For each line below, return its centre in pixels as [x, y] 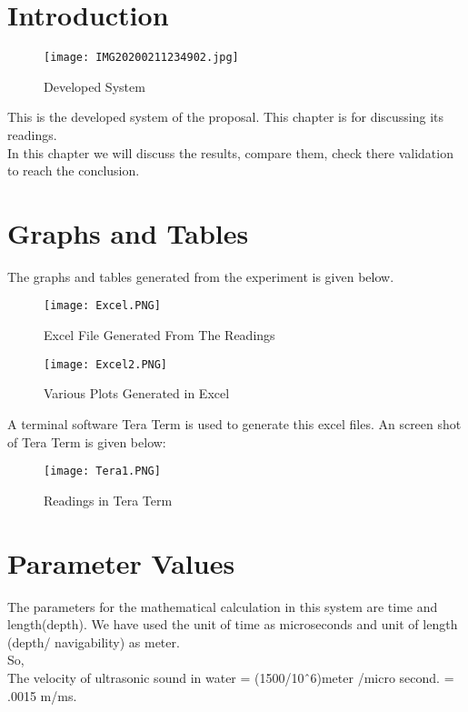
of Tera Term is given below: [87, 441]
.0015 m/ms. [42, 695]
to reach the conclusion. [74, 170]
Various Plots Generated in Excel [137, 393]
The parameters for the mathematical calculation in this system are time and [223, 606]
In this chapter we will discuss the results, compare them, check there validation [230, 152]
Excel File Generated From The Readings [159, 335]
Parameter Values [121, 562]
